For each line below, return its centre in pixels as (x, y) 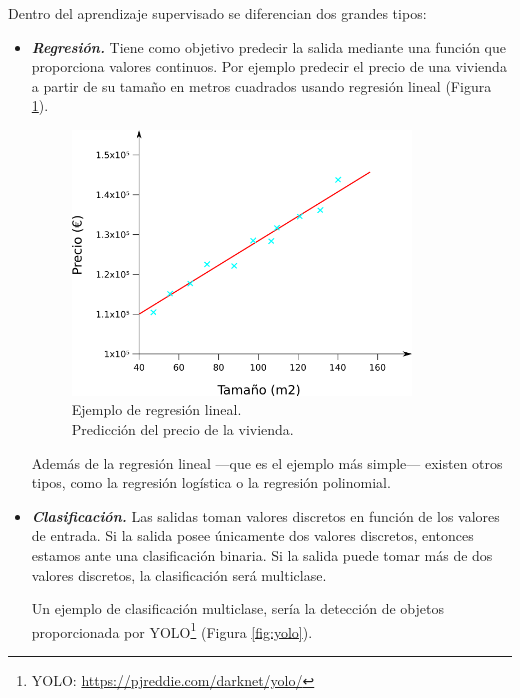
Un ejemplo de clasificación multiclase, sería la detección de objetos (237, 608)
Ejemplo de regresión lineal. (156, 409)
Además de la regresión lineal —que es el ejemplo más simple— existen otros (267, 462)
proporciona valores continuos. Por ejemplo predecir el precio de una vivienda (269, 66)
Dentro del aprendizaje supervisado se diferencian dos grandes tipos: (217, 13)
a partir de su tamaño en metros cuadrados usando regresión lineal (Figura (261, 85)
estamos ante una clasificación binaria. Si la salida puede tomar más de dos (262, 555)
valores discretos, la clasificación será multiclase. (179, 574)
